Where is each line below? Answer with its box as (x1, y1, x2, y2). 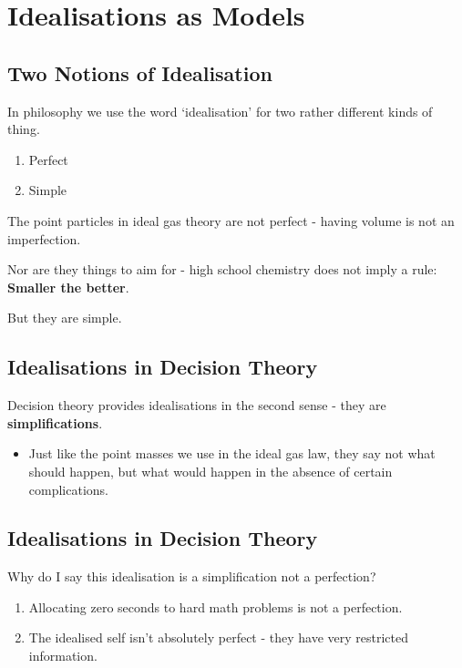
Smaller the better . (7, 277, 129, 296)
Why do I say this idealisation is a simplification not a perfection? (7, 567, 376, 586)
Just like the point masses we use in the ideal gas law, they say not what (28, 444, 436, 463)
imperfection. (7, 229, 81, 248)
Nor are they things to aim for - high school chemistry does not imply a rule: (7, 260, 437, 279)
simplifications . (7, 413, 103, 432)
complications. (28, 479, 108, 498)
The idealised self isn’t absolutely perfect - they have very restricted (28, 628, 409, 647)
